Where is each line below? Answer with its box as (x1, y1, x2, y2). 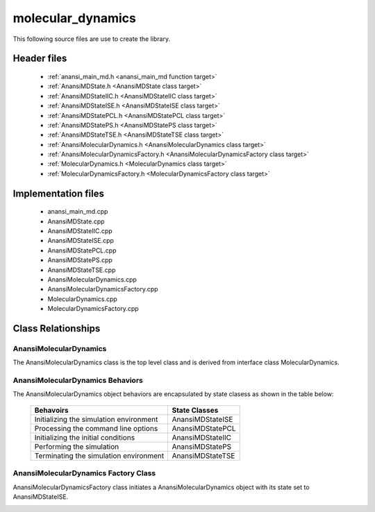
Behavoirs (34, 405, 69, 415)
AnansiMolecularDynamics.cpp (47, 275, 137, 284)
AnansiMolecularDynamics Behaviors (12, 375, 144, 385)
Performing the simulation (34, 441, 119, 451)
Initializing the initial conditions (34, 432, 135, 442)
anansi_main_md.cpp (47, 207, 108, 216)
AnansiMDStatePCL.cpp (47, 246, 117, 255)
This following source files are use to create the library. (12, 35, 170, 43)
